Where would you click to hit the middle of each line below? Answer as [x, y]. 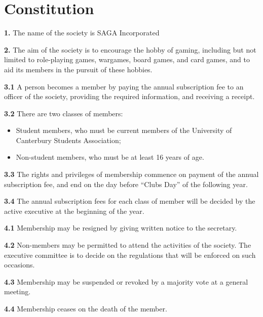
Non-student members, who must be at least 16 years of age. [110, 157]
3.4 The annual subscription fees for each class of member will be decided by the [130, 201]
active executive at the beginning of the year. [74, 211]
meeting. [17, 291]
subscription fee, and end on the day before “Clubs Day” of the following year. [126, 184]
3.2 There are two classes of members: [64, 113]
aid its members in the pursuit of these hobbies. [78, 69]
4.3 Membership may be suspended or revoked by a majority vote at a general [126, 281]
